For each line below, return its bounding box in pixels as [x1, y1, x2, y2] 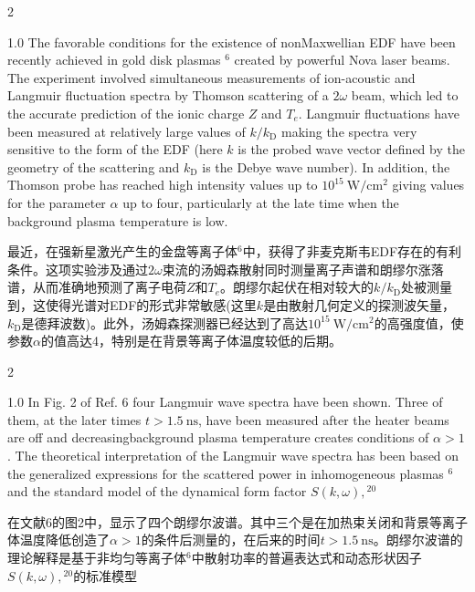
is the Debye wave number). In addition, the [202, 157, 450, 176]
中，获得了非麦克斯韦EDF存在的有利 [242, 242, 462, 261]
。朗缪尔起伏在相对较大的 [220, 277, 375, 296]
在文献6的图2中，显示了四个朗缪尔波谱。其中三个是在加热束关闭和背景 [7, 512, 429, 531]
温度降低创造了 [19, 530, 110, 549]
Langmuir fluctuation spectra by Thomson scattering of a [7, 86, 329, 105]
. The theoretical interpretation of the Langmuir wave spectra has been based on [7, 446, 459, 465]
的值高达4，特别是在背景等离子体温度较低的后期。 [40, 331, 342, 350]
